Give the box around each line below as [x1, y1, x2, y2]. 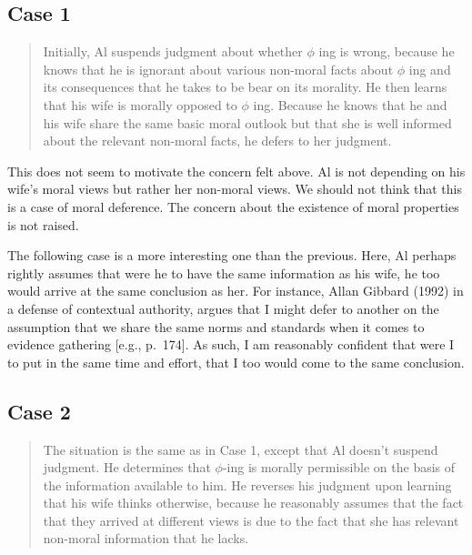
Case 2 [7, 397, 71, 425]
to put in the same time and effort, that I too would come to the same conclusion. [7, 352, 465, 371]
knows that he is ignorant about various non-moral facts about [43, 59, 394, 78]
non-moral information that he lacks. [43, 529, 249, 548]
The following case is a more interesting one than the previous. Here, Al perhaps [7, 246, 457, 265]
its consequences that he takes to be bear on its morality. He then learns [43, 77, 447, 96]
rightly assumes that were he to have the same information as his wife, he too [7, 263, 440, 282]
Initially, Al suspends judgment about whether [43, 42, 303, 61]
